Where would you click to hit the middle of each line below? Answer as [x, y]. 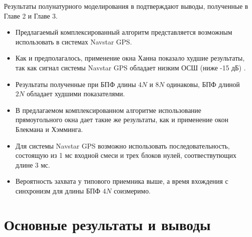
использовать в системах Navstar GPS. [74, 41]
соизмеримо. [132, 190]
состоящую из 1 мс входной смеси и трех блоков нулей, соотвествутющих [126, 155]
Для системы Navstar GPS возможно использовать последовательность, [123, 145]
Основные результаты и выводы [107, 224]
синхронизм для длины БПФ [58, 190]
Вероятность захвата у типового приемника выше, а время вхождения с [122, 181]
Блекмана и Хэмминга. [49, 129]
